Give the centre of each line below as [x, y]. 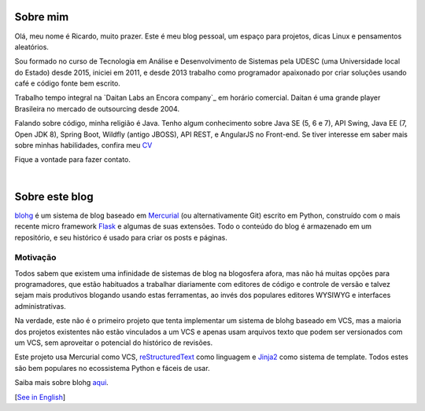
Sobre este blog [54, 196]
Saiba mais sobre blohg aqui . [62, 383]
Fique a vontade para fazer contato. [73, 160]
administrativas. [40, 306]
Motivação [35, 258]
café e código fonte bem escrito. [68, 83]
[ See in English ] [40, 397]
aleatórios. [31, 46]
